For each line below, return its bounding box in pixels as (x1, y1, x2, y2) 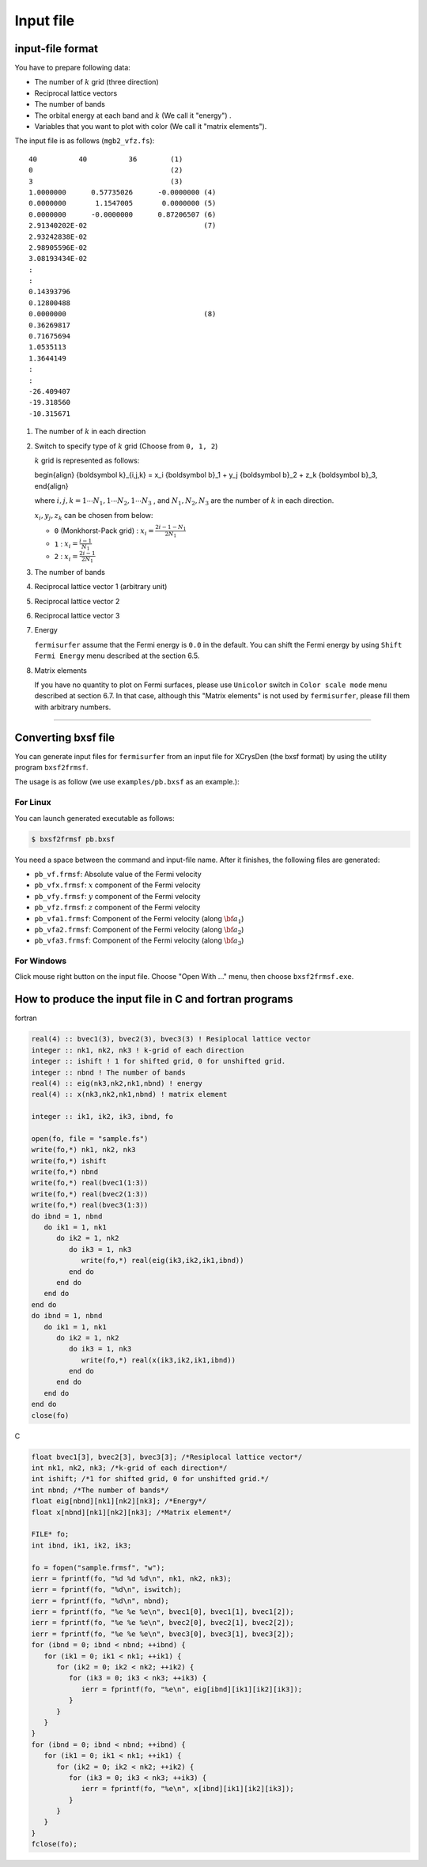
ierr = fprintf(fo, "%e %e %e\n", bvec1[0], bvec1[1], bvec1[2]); (31, 1608, 294, 1616)
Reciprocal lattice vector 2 (34, 596, 120, 606)
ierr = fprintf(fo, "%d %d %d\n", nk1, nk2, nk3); (31, 1574, 232, 1583)
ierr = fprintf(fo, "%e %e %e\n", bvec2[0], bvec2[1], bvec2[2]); (31, 1618, 294, 1627)
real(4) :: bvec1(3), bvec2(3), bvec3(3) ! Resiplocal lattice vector (31, 1034, 312, 1044)
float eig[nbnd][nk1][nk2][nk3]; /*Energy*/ (31, 1497, 207, 1506)
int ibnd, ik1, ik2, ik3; (31, 1540, 132, 1550)
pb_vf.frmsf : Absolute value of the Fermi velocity (34, 869, 202, 879)
